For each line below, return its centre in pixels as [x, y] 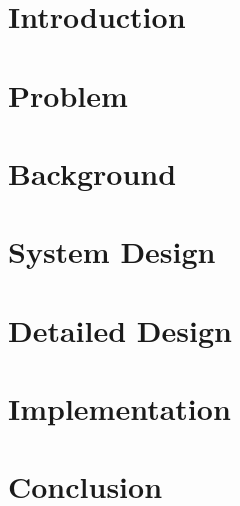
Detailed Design [120, 329]
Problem [68, 94]
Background [92, 172]
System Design [112, 251]
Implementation [119, 408]
